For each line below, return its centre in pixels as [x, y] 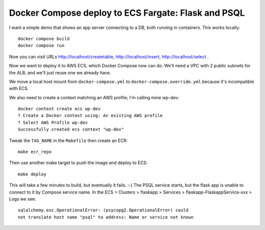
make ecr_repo [35, 152]
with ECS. [19, 88]
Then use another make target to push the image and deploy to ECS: [78, 163]
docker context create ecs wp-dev [59, 109]
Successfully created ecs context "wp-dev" [71, 129]
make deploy [32, 174]
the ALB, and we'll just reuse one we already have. [60, 72]
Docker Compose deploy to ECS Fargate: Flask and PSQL [127, 13]
